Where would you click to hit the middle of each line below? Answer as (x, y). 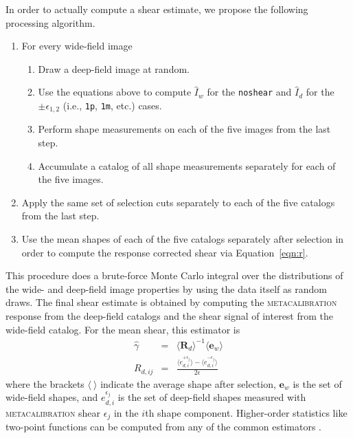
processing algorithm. (50, 22)
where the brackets (45, 383)
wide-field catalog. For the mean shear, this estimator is (123, 329)
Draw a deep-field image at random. (114, 68)
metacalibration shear (53, 412)
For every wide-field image (77, 46)
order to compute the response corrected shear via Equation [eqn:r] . (165, 252)
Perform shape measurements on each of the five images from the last (184, 129)
